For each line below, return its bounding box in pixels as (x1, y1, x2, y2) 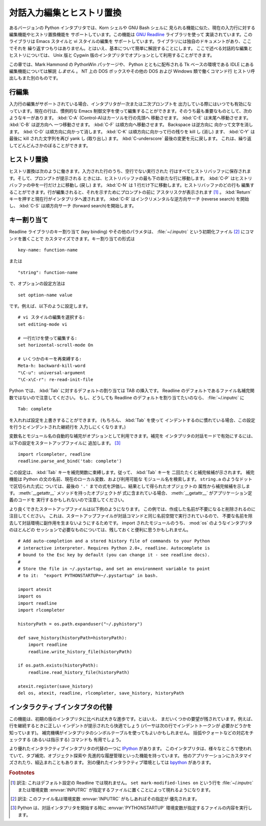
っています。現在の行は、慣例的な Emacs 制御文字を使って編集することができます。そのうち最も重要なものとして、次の (9, 108, 252, 114)
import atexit (18, 587, 52, 592)
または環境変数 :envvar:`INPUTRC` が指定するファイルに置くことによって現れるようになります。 (18, 787, 213, 792)
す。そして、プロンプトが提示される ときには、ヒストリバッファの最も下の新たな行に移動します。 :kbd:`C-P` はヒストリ (9, 175, 253, 181)
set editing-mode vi (18, 321, 67, 327)
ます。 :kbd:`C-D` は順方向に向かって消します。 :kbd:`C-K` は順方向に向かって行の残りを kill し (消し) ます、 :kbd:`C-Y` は (9, 128, 255, 134)
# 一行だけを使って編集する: (18, 335, 77, 341)
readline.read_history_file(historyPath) (28, 669, 130, 675)
